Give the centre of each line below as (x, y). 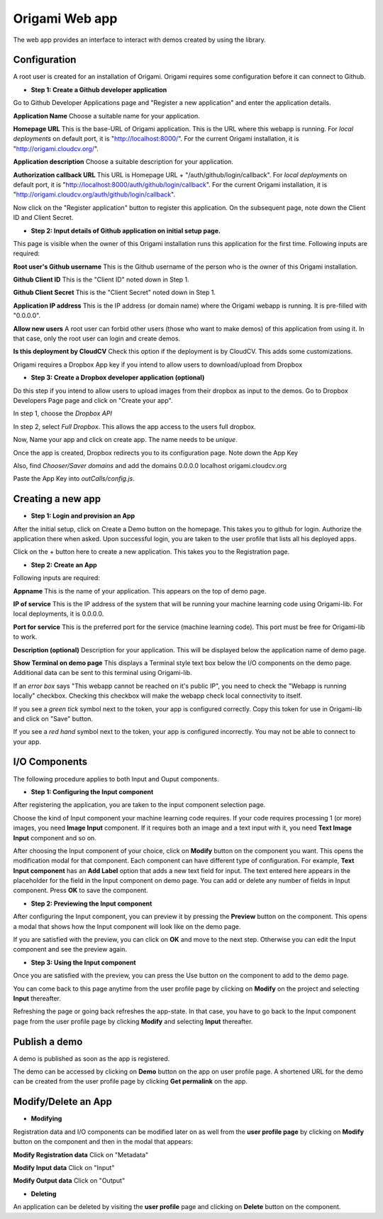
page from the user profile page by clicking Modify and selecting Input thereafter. (133, 1021)
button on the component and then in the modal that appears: (103, 1142)
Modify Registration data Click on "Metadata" (81, 1154)
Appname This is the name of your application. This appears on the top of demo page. (140, 591)
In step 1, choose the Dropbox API (63, 413)
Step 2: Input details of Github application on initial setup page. (126, 230)
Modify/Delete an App (63, 1102)
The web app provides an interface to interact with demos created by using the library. (139, 40)
